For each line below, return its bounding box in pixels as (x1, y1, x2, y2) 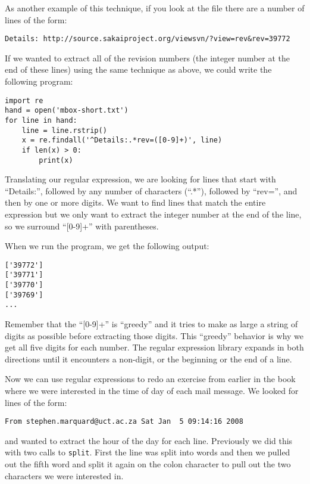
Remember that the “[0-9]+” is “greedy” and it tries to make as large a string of (5, 318, 298, 330)
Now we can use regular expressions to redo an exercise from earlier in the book (5, 373, 296, 385)
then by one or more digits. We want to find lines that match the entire (5, 196, 266, 209)
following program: (5, 75, 73, 88)
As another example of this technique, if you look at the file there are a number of (5, 2, 305, 14)
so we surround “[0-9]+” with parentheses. (5, 219, 159, 232)
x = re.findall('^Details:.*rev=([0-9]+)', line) (21, 136, 223, 145)
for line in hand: (5, 116, 77, 125)
